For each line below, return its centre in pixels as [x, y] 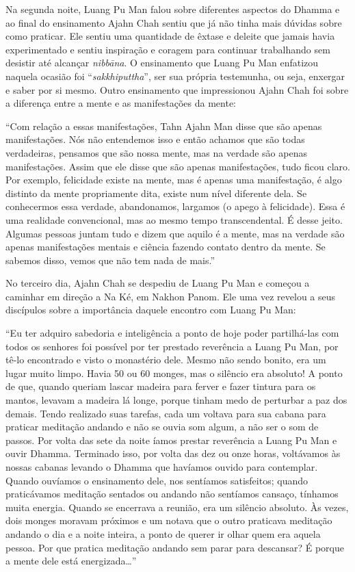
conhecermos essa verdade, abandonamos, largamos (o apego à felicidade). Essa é [175, 206]
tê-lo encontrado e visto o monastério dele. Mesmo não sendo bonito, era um [166, 360]
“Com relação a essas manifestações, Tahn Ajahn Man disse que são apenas [164, 126]
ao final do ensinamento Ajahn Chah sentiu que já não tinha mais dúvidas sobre [174, 22]
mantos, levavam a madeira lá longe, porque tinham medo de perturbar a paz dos [176, 400]
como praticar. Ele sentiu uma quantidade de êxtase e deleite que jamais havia [170, 36]
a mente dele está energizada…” [71, 561]
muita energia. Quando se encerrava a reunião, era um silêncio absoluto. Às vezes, [177, 507]
